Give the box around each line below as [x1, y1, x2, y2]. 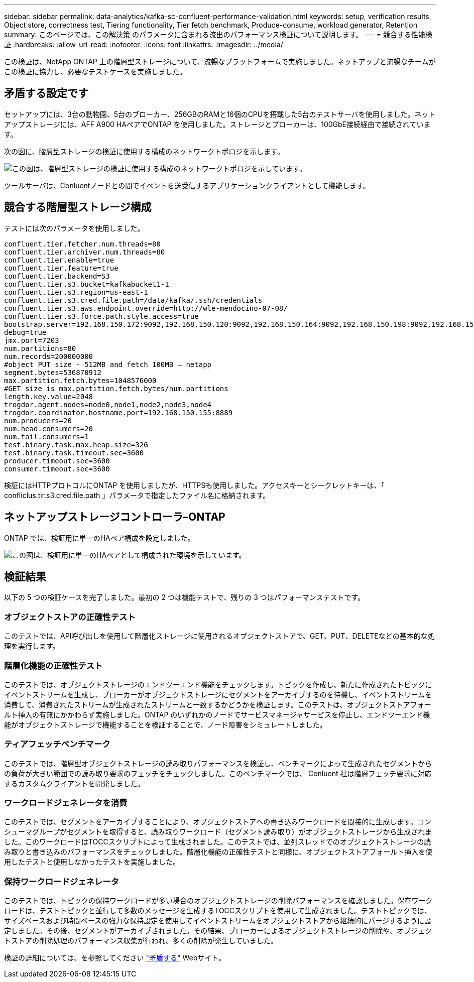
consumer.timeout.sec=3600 [4, 464, 110, 473]
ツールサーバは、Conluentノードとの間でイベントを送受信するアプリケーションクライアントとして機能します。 [4, 181, 370, 190]
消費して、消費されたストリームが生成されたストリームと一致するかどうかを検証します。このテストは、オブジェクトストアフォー [4, 700, 431, 709]
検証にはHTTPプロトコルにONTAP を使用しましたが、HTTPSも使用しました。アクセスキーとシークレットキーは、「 [4, 480, 385, 489]
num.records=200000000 [4, 352, 93, 360]
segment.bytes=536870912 [4, 368, 101, 377]
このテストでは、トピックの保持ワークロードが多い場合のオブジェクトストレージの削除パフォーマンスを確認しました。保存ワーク [4, 896, 433, 905]
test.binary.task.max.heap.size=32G [4, 440, 148, 449]
